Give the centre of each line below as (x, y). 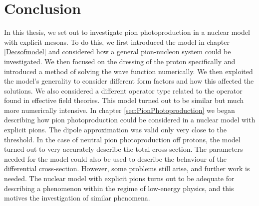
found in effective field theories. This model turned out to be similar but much (124, 100)
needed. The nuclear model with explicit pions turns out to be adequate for (119, 178)
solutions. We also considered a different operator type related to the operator (123, 90)
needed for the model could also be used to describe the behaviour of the (116, 158)
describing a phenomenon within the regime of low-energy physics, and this (119, 188)
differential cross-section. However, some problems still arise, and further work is (127, 168)
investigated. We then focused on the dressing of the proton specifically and (120, 61)
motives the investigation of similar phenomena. (77, 198)
